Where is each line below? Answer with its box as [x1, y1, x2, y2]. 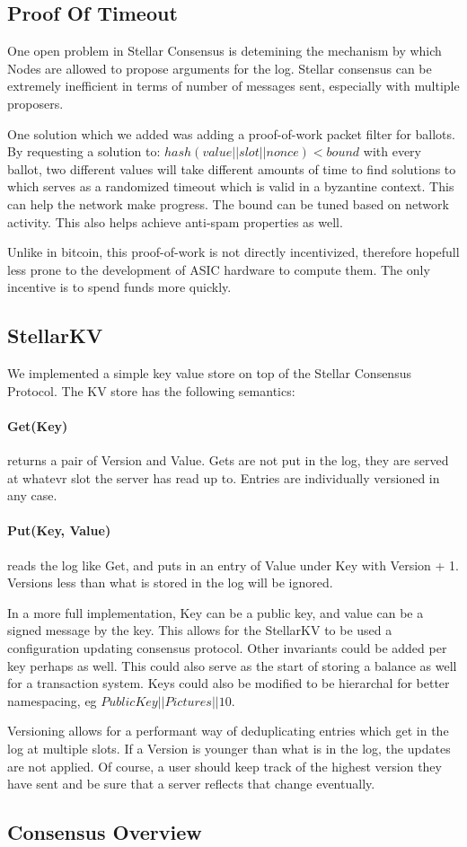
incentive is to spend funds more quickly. [7, 278, 232, 296]
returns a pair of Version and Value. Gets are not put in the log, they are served [7, 451, 449, 470]
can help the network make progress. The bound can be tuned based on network [7, 194, 449, 213]
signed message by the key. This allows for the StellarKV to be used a [7, 621, 392, 640]
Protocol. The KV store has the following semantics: [7, 381, 295, 400]
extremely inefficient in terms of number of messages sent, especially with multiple [7, 76, 460, 95]
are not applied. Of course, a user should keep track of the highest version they [7, 756, 442, 775]
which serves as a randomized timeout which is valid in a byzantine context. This [7, 177, 454, 196]
